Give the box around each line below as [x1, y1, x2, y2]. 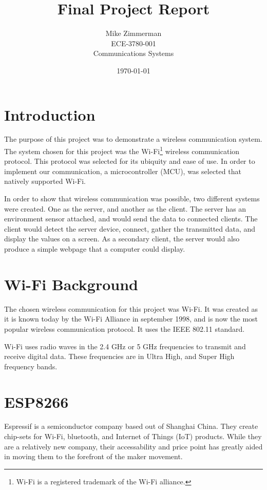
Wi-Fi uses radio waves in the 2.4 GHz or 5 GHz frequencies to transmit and [4, 341, 246, 351]
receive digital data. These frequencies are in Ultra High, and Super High [4, 351, 235, 362]
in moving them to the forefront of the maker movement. [4, 451, 183, 462]
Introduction [4, 104, 96, 125]
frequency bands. [4, 361, 58, 371]
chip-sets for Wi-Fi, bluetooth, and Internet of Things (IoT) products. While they [4, 431, 262, 442]
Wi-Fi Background [4, 273, 138, 294]
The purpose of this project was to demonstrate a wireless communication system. [4, 134, 262, 144]
